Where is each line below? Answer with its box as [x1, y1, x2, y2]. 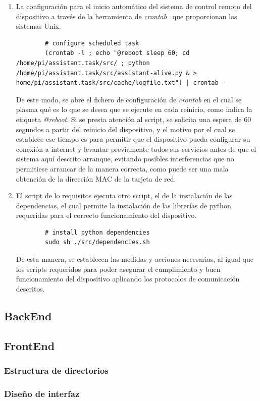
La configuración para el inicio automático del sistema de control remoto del [16, 1, 252, 11]
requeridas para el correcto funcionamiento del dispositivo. [16, 210, 197, 220]
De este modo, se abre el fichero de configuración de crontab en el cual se [16, 94, 242, 104]
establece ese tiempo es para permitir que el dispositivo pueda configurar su [16, 134, 250, 144]
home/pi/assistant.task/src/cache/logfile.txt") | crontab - [16, 79, 226, 87]
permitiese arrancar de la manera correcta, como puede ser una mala [16, 163, 229, 174]
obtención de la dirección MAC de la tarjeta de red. [16, 173, 176, 184]
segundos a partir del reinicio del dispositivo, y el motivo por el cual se [16, 124, 235, 134]
